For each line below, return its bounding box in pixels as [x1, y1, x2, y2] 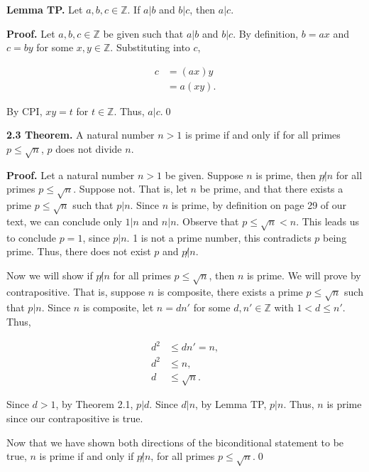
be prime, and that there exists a [199, 181, 343, 196]
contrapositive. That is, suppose [6, 284, 145, 299]
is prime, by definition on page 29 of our [171, 198, 347, 213]
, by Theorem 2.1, [55, 397, 133, 412]
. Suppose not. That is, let [73, 181, 187, 196]
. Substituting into [110, 40, 190, 55]
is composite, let [82, 300, 154, 315]
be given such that [103, 26, 184, 41]
